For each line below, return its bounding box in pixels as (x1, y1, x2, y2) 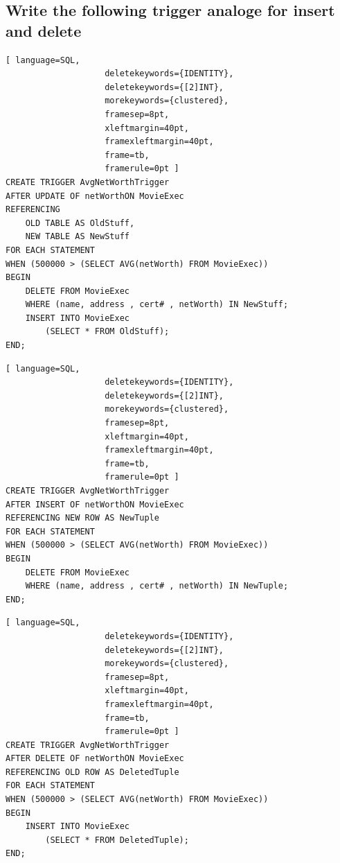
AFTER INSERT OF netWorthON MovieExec (6, 499, 184, 509)
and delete (6, 19, 82, 41)
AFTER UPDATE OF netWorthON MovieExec (6, 191, 184, 201)
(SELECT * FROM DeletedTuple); (45, 835, 189, 845)
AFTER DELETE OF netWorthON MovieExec (6, 753, 184, 764)
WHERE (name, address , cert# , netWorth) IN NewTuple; (25, 581, 289, 591)
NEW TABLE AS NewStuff (25, 232, 129, 242)
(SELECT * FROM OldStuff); (45, 326, 170, 337)
